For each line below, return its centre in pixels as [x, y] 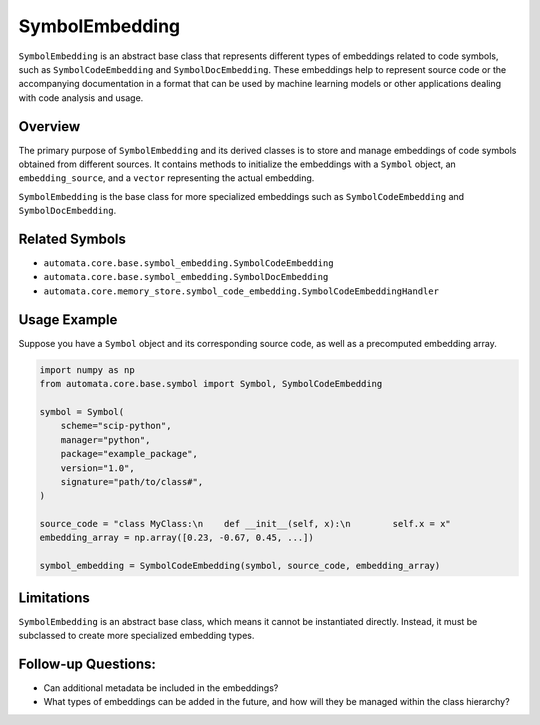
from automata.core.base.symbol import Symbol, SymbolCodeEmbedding [211, 384]
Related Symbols [72, 239]
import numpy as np [87, 369]
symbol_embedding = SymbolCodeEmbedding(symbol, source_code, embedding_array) [240, 566]
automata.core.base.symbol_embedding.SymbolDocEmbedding [186, 277]
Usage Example [68, 319]
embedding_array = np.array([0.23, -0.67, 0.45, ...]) [176, 538]
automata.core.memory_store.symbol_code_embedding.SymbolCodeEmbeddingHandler [241, 291]
